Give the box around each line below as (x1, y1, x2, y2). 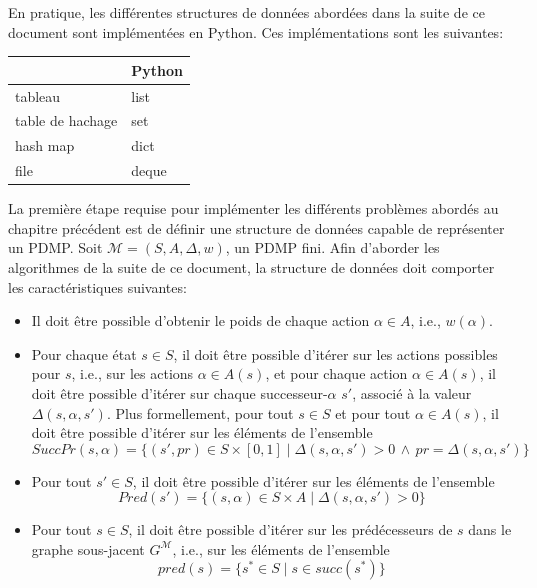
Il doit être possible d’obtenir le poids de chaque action (31, 310, 370, 331)
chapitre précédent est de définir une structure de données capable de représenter (8, 217, 505, 238)
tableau (15, 85, 61, 106)
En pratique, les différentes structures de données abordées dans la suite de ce (8, 2, 485, 22)
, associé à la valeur (352, 382, 472, 403)
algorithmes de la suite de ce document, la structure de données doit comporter (8, 256, 495, 277)
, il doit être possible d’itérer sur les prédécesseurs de (128, 519, 453, 540)
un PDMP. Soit (8, 237, 103, 258)
